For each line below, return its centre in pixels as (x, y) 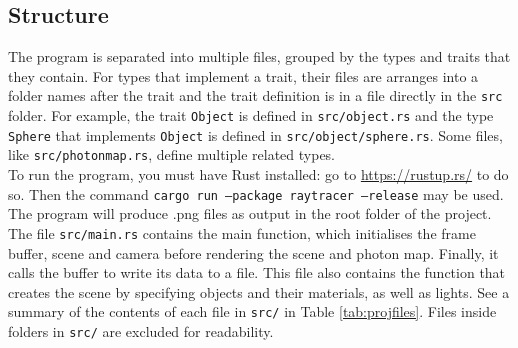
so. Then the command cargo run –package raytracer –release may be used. (256, 193)
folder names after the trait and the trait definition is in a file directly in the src (255, 95)
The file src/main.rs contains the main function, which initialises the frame (242, 232)
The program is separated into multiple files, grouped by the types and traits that (259, 56)
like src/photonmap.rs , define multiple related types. (172, 154)
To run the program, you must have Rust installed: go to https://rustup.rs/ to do (258, 174)
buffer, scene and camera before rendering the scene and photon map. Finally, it (253, 252)
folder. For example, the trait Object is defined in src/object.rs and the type (251, 115)
